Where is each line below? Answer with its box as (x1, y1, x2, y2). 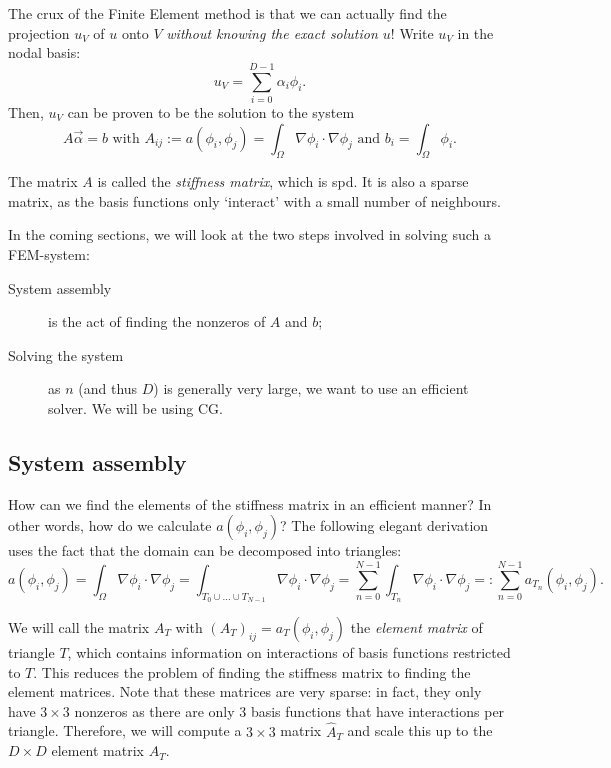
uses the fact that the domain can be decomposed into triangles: (8, 540, 402, 561)
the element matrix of (350, 617, 483, 638)
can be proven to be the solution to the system (67, 101, 355, 122)
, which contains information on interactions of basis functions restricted (67, 642, 511, 663)
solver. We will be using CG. (48, 398, 223, 419)
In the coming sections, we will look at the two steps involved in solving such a (8, 224, 492, 245)
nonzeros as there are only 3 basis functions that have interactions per (74, 700, 505, 721)
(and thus (78, 378, 138, 399)
